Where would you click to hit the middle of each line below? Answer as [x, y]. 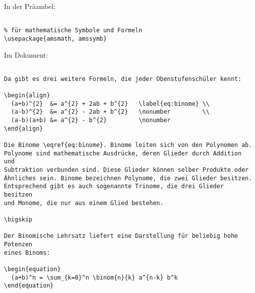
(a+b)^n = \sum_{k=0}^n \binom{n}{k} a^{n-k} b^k [94, 277]
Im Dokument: [26, 54]
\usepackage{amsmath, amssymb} [55, 38]
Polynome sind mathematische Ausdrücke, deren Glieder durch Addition [123, 153]
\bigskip [18, 219]
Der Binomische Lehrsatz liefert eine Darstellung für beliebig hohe [121, 236]
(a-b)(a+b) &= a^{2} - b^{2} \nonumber [91, 120]
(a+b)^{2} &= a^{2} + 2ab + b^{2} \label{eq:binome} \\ [110, 104]
